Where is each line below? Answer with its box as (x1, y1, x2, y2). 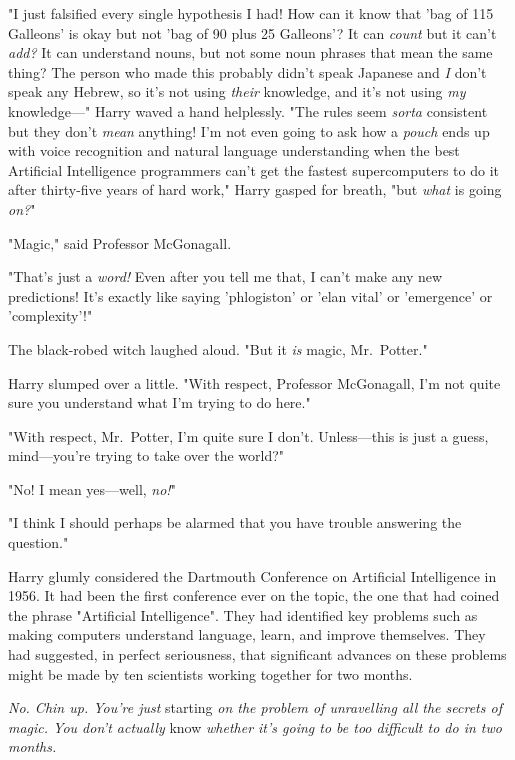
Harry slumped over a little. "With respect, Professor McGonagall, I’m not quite (8, 372, 501, 393)
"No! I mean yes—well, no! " (8, 478, 176, 499)
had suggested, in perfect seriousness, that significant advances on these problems (8, 644, 507, 665)
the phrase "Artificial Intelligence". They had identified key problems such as (8, 604, 478, 625)
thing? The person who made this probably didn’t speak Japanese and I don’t (8, 61, 487, 82)
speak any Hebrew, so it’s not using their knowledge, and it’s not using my (8, 81, 466, 102)
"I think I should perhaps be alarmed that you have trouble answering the (8, 512, 462, 533)
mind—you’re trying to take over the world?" (8, 445, 285, 466)
